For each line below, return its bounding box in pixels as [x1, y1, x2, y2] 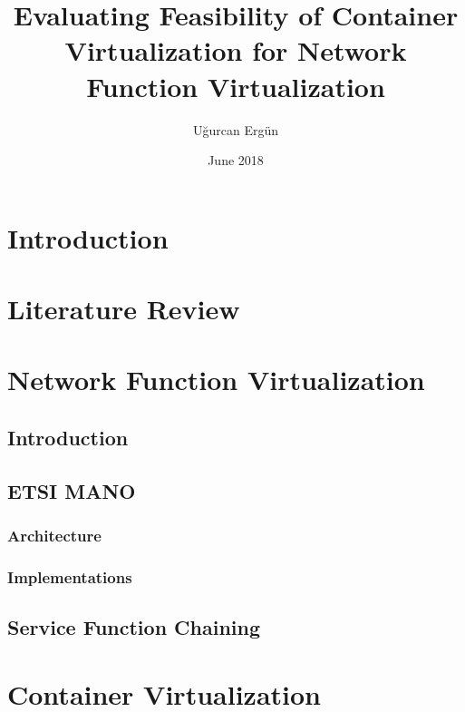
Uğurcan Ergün [192, 120, 279, 139]
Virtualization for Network [64, 32, 407, 69]
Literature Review [7, 290, 240, 327]
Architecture [7, 524, 102, 547]
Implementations [7, 565, 132, 588]
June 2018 [208, 151, 264, 170]
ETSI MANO [7, 476, 136, 504]
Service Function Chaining [7, 613, 261, 641]
